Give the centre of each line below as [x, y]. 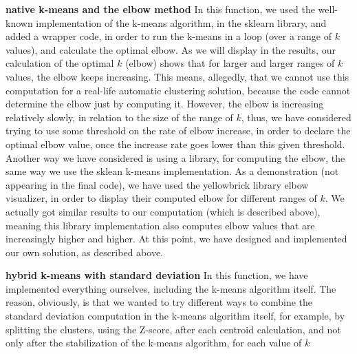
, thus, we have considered [296, 117]
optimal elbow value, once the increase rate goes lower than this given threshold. [175, 144]
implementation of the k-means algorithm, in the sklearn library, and [181, 22]
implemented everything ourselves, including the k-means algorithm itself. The [171, 288]
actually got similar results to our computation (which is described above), [163, 211]
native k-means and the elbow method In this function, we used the [160, 9]
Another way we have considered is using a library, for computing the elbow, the [175, 157]
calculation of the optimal [60, 63]
